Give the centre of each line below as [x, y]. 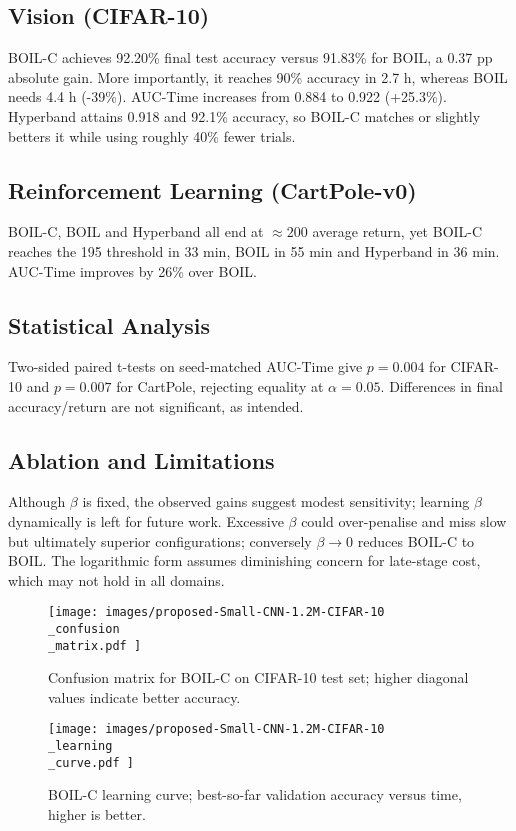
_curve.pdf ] [91, 762]
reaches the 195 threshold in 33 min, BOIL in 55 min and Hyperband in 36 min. [254, 250]
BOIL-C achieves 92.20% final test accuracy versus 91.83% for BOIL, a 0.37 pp [250, 57]
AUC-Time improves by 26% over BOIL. [132, 270]
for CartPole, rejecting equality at [220, 385]
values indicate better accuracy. [144, 696]
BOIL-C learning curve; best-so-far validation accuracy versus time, [255, 794]
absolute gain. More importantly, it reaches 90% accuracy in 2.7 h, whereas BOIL [258, 76]
